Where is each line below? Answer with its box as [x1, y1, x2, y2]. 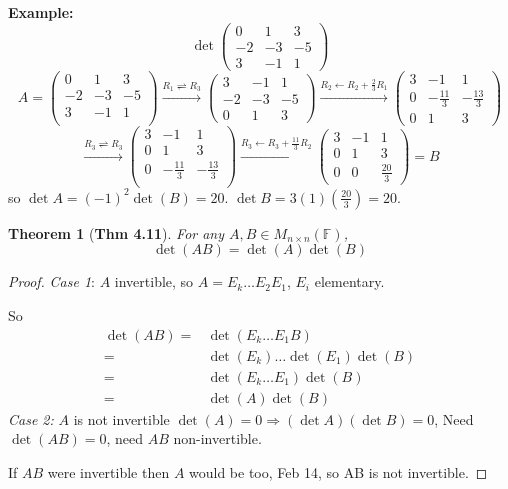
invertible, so [114, 271, 194, 292]
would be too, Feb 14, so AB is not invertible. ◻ [189, 461, 488, 482]
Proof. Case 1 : [8, 271, 95, 292]
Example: [8, 2, 74, 22]
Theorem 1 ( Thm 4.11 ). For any [8, 222, 225, 243]
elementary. [314, 271, 385, 292]
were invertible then [47, 461, 170, 482]
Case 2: [8, 408, 54, 429]
